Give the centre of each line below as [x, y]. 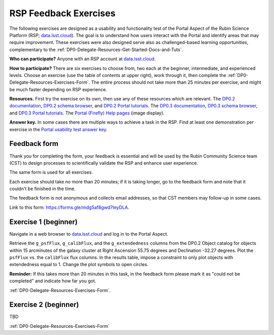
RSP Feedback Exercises [62, 13]
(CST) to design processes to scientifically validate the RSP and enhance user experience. [104, 163]
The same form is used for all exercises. [51, 172]
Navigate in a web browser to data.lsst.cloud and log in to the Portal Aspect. [89, 234]
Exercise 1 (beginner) [44, 222]
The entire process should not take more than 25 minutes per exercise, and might [176, 82]
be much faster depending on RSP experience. [58, 89]
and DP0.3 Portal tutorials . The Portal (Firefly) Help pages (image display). [87, 113]
